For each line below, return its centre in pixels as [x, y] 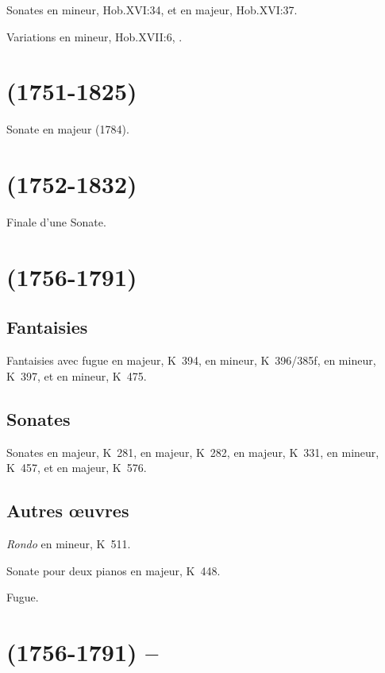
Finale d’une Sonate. [56, 222]
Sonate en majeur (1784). [68, 129]
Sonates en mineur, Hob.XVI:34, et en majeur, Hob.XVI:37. [152, 10]
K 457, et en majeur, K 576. [77, 468]
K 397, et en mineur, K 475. [77, 375]
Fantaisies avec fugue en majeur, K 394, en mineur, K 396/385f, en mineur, [191, 360]
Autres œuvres [68, 511]
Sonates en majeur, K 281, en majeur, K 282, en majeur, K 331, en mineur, [193, 452]
